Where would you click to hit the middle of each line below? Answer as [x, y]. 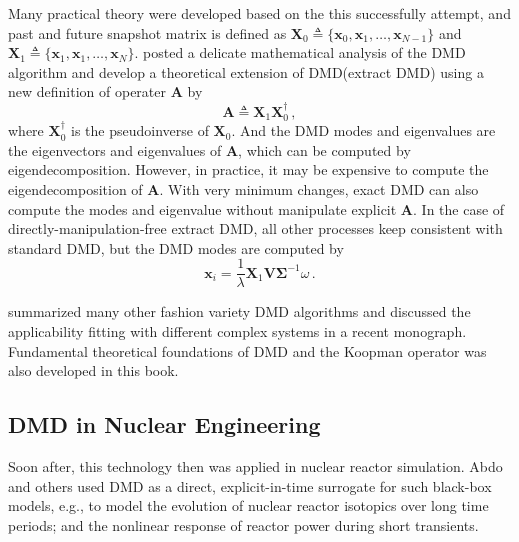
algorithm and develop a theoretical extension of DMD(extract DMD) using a [246, 71]
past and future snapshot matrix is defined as [147, 32]
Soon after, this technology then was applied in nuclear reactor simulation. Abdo [255, 466]
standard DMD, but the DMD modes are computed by [176, 247]
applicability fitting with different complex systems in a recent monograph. [237, 331]
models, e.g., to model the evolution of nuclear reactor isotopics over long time [248, 505]
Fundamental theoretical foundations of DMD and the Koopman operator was [247, 350]
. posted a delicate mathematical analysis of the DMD [300, 52]
